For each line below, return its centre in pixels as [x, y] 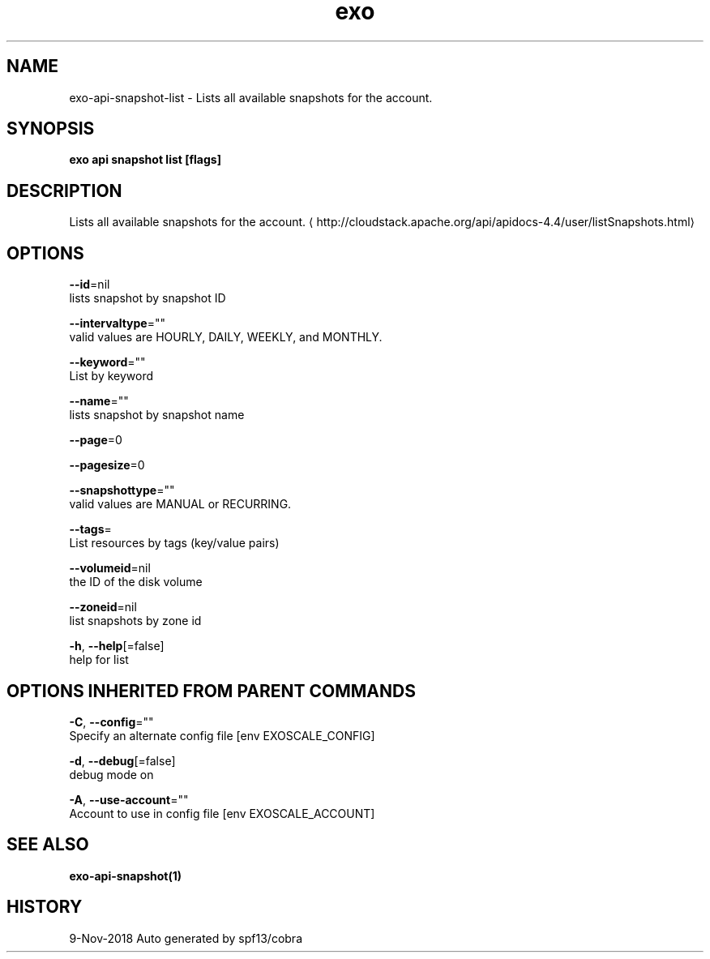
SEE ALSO [48, 845]
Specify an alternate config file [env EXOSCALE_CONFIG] [222, 735]
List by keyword [111, 376]
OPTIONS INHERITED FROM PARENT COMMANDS [211, 691]
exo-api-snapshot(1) [126, 876]
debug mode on [111, 774]
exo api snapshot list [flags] [145, 160]
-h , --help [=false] [117, 646]
